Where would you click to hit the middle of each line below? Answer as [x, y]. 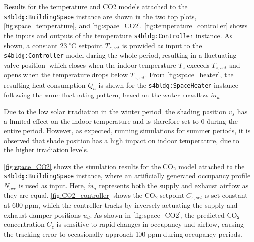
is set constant [226, 195]
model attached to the [211, 166]
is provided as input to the [162, 45]
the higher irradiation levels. [46, 150]
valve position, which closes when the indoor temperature [90, 64]
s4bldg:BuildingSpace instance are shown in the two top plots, [100, 16]
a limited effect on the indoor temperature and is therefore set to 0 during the [121, 121]
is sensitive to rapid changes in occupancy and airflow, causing [150, 224]
